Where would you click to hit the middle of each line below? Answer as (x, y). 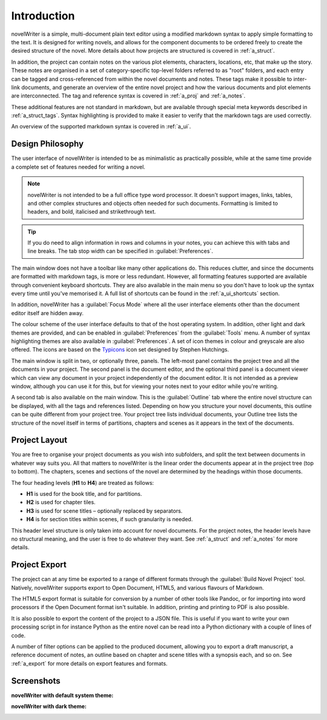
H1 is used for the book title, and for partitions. (84, 493)
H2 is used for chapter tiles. (61, 502)
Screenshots (36, 681)
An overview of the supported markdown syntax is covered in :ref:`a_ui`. (101, 127)
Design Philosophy (48, 144)
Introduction (43, 16)
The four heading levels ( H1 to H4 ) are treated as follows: (83, 482)
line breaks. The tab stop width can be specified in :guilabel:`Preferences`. (120, 251)
